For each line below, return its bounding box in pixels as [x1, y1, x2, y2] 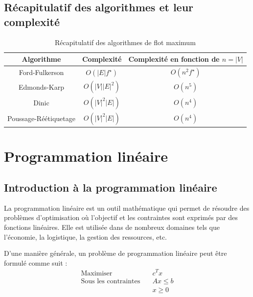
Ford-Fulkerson [19, 67, 64, 77]
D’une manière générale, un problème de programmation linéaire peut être [4, 248, 227, 258]
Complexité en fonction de [128, 54, 220, 64]
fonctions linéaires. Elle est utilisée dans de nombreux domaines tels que [4, 222, 220, 232]
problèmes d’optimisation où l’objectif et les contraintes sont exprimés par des [4, 212, 238, 223]
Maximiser [81, 270, 113, 277]
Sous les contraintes [81, 277, 140, 285]
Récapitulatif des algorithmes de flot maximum [55, 37, 196, 47]
